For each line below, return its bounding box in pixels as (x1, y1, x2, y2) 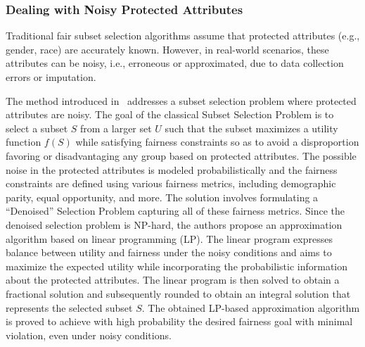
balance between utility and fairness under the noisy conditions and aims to (6, 245, 332, 260)
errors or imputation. (6, 70, 96, 84)
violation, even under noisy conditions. (6, 327, 172, 342)
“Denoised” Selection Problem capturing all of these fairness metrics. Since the (6, 203, 345, 218)
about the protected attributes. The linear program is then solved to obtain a (6, 272, 340, 287)
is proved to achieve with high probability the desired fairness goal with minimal (6, 314, 353, 329)
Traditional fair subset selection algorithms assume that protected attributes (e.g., (6, 28, 360, 43)
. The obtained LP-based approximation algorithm (141, 300, 360, 315)
